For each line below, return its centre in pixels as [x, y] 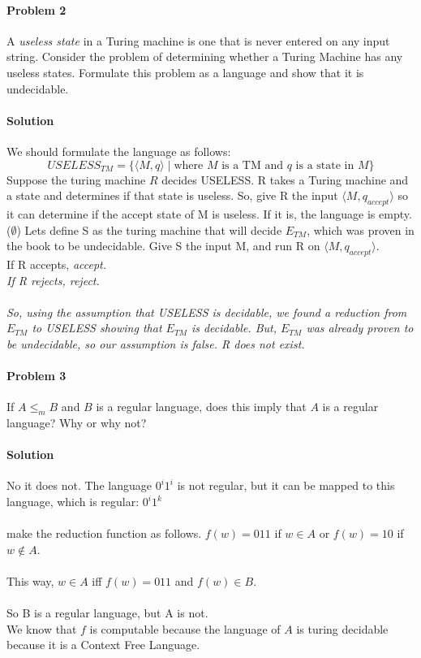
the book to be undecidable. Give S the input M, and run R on [163, 246]
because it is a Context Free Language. [103, 645]
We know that [42, 628]
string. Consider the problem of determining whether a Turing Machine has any [205, 56]
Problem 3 [37, 376]
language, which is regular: [73, 502]
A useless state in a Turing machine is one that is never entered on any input [198, 40]
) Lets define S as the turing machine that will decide [149, 229]
